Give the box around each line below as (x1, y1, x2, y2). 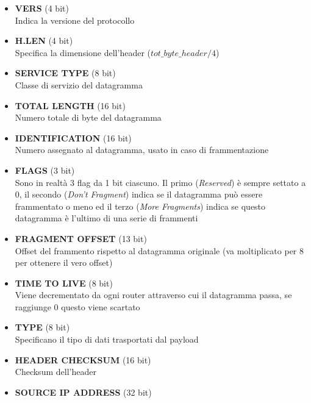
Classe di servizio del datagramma (15, 78, 143, 91)
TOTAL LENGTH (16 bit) (15, 99, 126, 112)
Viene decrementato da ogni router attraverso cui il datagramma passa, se (15, 288, 292, 301)
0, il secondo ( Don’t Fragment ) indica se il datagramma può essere (15, 188, 263, 201)
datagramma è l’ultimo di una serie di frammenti (15, 212, 198, 224)
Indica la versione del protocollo (15, 13, 135, 26)
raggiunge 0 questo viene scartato (15, 300, 140, 313)
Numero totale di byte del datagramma (15, 111, 162, 124)
